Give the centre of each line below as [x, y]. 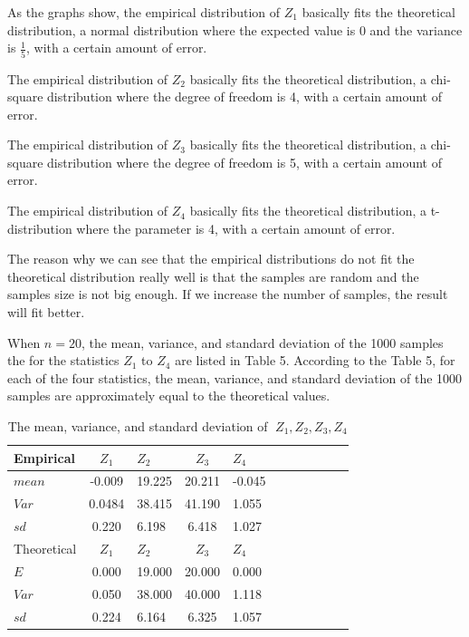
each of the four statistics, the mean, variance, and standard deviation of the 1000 [235, 377]
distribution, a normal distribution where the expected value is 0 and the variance [235, 29]
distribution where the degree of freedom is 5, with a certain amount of [244, 162]
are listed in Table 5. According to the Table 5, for [315, 360]
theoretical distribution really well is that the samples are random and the [213, 276]
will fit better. [46, 312]
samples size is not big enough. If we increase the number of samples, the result [228, 294]
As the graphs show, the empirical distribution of [144, 12]
